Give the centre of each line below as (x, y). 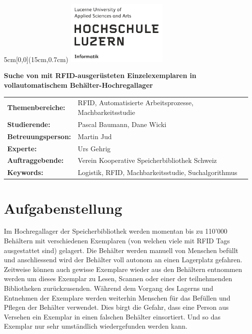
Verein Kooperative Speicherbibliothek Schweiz (147, 160)
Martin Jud (95, 136)
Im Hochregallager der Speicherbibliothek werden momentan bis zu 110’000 (116, 231)
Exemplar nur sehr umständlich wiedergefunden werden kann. (96, 326)
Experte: (22, 148)
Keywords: (25, 172)
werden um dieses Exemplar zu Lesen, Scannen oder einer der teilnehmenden (118, 278)
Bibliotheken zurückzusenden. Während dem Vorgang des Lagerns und (109, 288)
